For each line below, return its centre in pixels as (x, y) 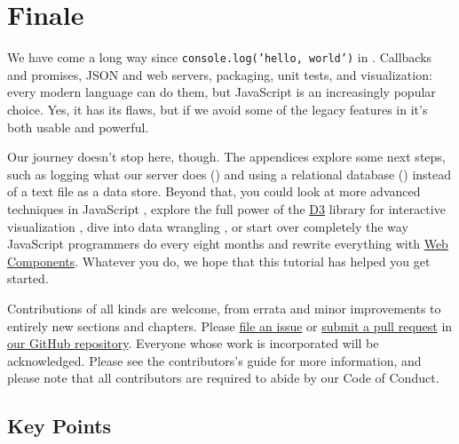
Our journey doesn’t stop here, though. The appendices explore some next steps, (226, 157)
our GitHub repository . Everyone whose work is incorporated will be (193, 343)
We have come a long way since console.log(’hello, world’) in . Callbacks (220, 57)
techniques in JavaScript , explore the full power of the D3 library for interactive (226, 208)
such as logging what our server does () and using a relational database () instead (229, 174)
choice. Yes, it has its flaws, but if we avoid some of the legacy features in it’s (218, 109)
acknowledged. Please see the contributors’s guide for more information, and (214, 360)
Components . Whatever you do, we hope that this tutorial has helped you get (219, 261)
